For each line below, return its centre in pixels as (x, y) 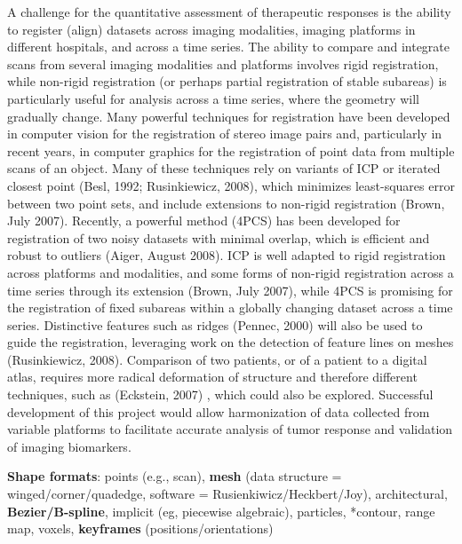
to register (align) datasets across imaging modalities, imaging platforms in (211, 29)
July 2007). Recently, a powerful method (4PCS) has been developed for (204, 221)
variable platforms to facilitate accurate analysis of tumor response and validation (230, 429)
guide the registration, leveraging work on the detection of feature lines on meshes (231, 342)
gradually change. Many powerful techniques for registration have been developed (229, 116)
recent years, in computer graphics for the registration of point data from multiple (231, 150)
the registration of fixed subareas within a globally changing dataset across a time (230, 307)
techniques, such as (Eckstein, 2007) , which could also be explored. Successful (220, 394)
